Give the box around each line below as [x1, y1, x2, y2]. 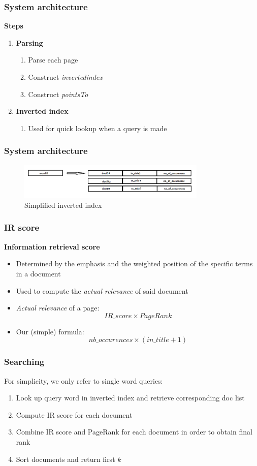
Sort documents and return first [16, 453, 115, 464]
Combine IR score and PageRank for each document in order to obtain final [16, 426, 252, 437]
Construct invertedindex [28, 72, 103, 82]
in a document [16, 268, 61, 278]
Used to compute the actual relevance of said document [16, 285, 188, 296]
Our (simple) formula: [16, 326, 84, 336]
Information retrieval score [4, 241, 100, 252]
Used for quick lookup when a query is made [28, 122, 167, 133]
